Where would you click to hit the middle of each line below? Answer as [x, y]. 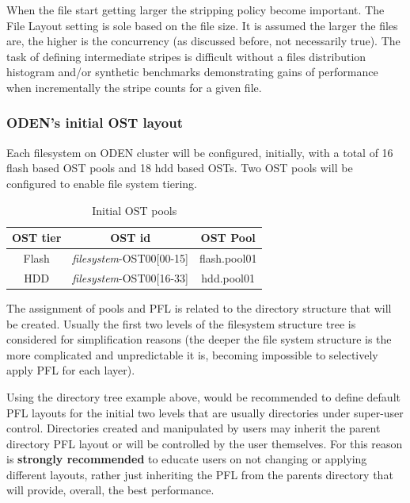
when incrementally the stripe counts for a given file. [134, 87]
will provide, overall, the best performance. [110, 490]
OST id [131, 238]
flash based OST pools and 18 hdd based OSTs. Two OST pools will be [180, 168]
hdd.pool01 [228, 277]
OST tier [37, 238]
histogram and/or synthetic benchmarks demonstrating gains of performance [192, 72]
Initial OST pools [135, 210]
